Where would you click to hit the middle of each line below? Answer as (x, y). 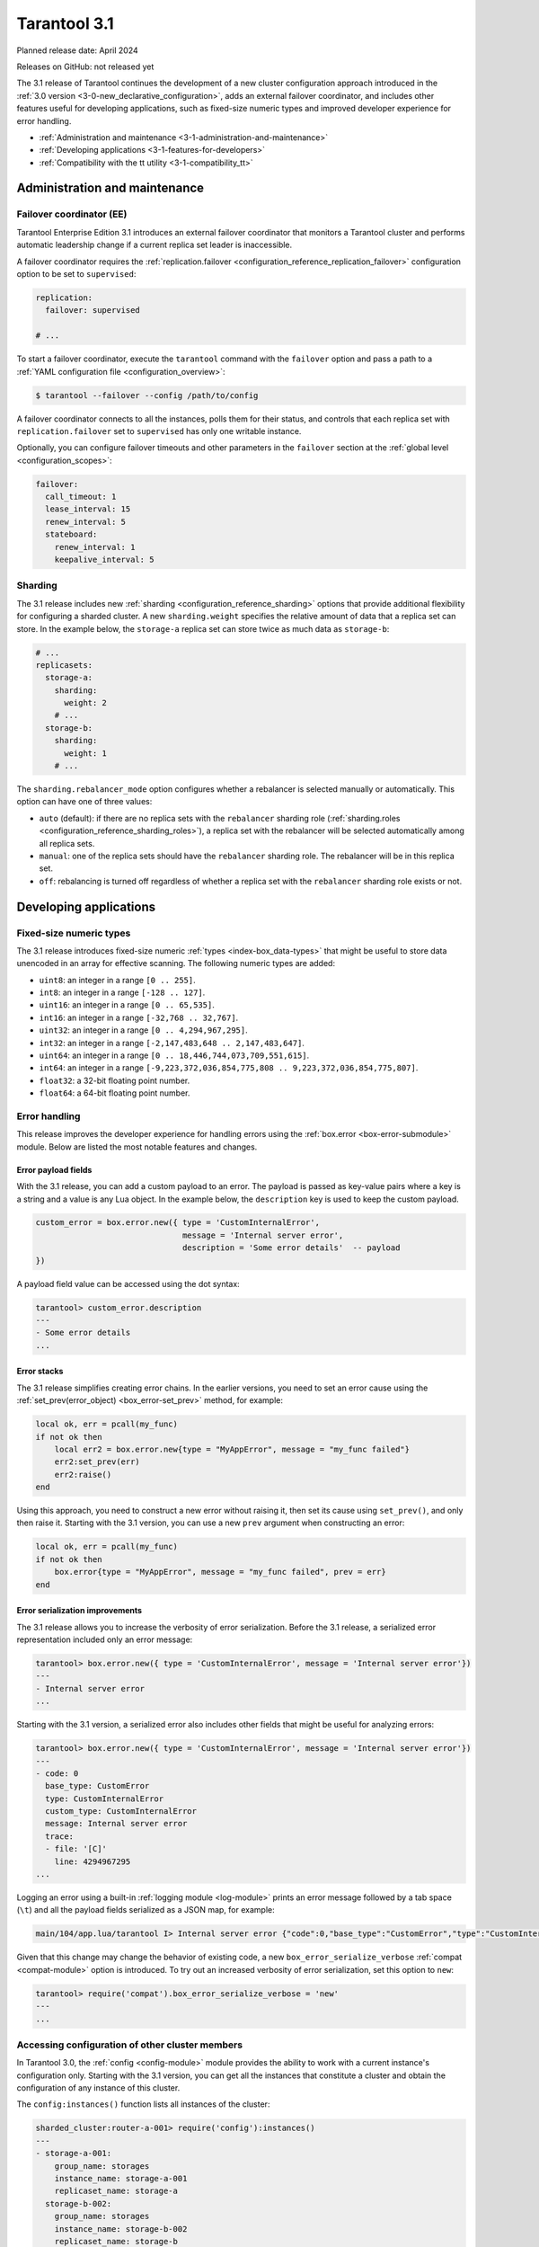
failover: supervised (93, 311)
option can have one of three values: (84, 802)
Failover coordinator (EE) (72, 214)
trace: (60, 1836)
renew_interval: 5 (85, 522)
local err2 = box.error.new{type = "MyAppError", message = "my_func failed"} (232, 1449)
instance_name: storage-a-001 (121, 2178)
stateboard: (71, 534)
